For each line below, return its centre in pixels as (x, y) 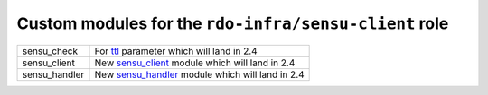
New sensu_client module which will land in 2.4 (195, 63)
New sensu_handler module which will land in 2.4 (199, 74)
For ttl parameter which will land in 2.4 (176, 51)
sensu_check (50, 51)
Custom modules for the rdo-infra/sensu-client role (233, 23)
